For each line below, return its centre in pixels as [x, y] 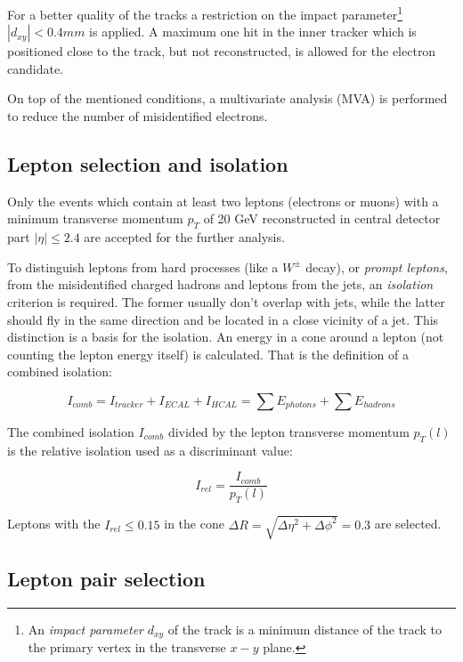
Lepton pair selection [106, 579]
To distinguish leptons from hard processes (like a [143, 266]
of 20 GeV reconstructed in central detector [322, 218]
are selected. [408, 524]
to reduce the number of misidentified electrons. [138, 116]
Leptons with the [54, 524]
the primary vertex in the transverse [127, 647]
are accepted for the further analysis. [184, 237]
